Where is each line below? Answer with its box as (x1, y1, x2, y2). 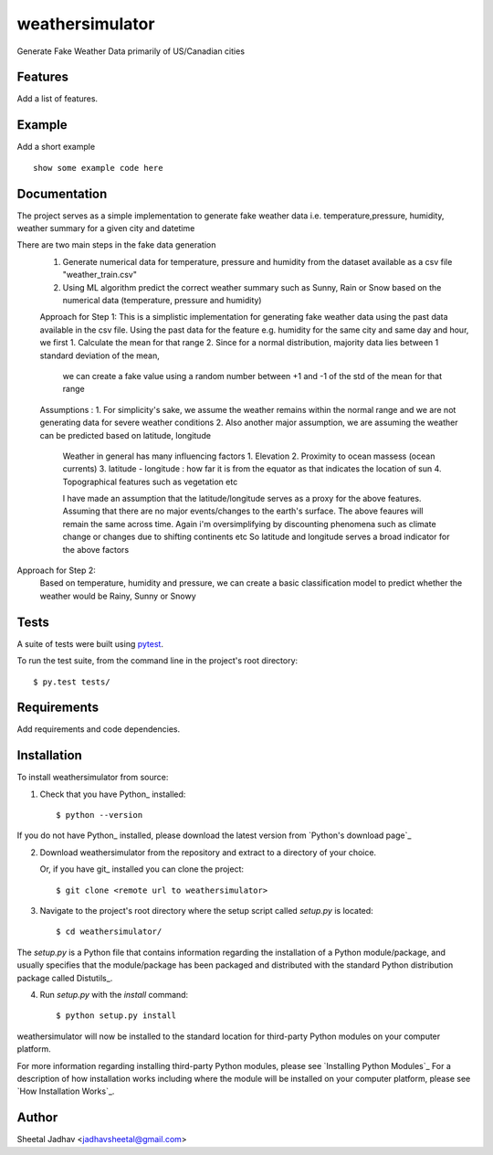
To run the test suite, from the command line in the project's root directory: (16, 655, 299, 666)
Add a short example (16, 142, 96, 153)
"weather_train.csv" (62, 270, 137, 281)
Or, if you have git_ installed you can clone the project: (39, 864, 244, 874)
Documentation (16, 185, 108, 201)
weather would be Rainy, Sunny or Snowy (39, 590, 196, 601)
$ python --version (56, 810, 143, 821)
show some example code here (33, 163, 163, 173)
